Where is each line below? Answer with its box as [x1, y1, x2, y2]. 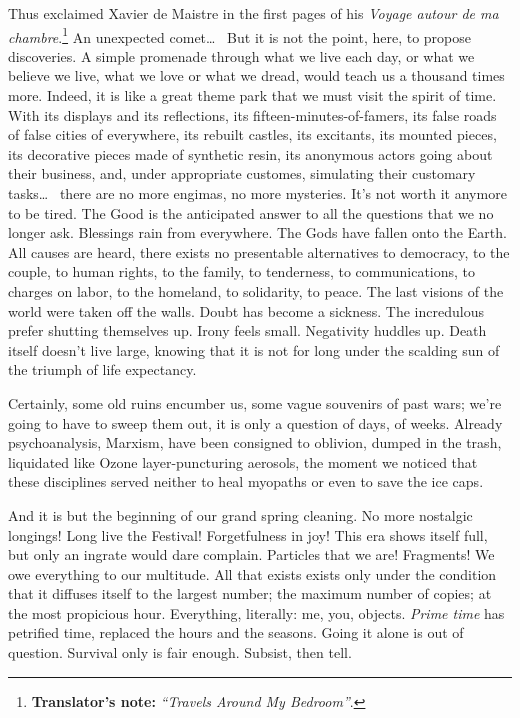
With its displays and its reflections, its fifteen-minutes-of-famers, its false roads [8, 104, 497, 125]
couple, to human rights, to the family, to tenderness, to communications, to [8, 261, 476, 282]
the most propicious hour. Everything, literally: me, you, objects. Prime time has [8, 602, 505, 623]
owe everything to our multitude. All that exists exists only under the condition [8, 563, 497, 584]
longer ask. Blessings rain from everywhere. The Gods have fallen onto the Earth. [8, 222, 507, 243]
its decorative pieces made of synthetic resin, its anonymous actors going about [8, 143, 493, 164]
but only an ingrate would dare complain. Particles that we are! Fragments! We [8, 544, 495, 565]
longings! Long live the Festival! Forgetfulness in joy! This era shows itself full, [8, 524, 488, 545]
